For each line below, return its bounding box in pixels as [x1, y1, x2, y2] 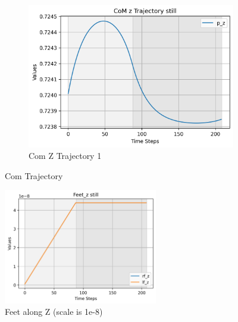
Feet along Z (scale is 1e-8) [5, 305, 103, 318]
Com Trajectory [5, 169, 63, 182]
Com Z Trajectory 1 [29, 149, 102, 162]
